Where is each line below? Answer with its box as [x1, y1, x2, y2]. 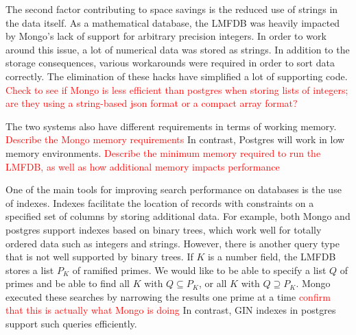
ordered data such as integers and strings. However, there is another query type [5, 236, 340, 250]
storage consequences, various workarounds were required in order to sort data [5, 55, 335, 70]
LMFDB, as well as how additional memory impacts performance [5, 159, 280, 173]
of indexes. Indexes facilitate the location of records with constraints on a [5, 195, 314, 210]
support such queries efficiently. [5, 317, 137, 331]
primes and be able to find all [5, 276, 130, 290]
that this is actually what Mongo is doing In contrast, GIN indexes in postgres [5, 303, 336, 317]
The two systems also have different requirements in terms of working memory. [5, 119, 337, 133]
